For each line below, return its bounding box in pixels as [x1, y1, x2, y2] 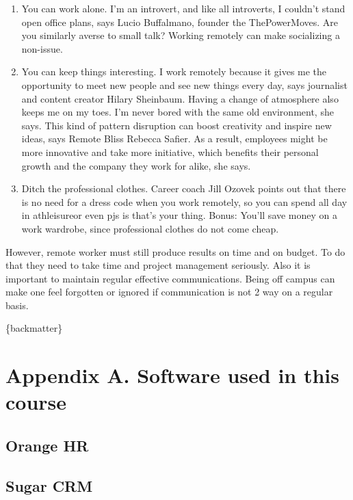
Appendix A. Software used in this [5, 361, 339, 389]
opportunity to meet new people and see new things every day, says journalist [21, 77, 348, 92]
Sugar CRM [5, 475, 93, 496]
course [5, 388, 67, 416]
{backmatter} [5, 321, 63, 335]
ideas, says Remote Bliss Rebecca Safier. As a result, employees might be [21, 131, 328, 146]
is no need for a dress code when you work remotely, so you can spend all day [21, 194, 348, 209]
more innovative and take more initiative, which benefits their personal [21, 144, 319, 159]
